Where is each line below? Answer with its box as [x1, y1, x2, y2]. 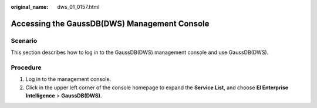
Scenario [11, 36, 38, 45]
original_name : [11, 4, 49, 10]
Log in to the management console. [25, 76, 112, 83]
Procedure [11, 63, 42, 72]
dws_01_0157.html [57, 4, 100, 10]
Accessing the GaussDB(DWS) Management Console [11, 18, 210, 29]
